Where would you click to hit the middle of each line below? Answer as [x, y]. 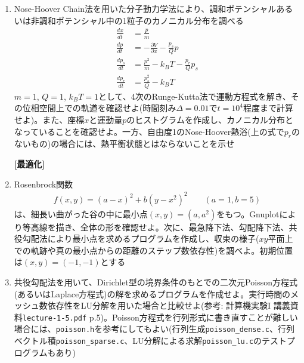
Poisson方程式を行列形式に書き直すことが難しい [205, 317]
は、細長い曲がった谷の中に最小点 [81, 213]
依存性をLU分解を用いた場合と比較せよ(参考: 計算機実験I [159, 305]
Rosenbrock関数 [44, 184]
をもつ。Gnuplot [248, 213]
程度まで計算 [268, 108]
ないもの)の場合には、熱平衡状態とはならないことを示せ [124, 144]
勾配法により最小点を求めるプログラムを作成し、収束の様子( [141, 239]
